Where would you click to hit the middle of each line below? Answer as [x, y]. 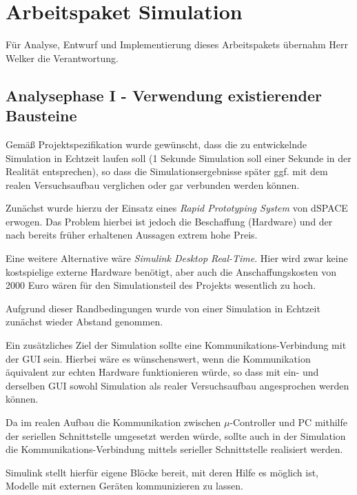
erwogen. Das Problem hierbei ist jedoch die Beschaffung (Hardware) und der [169, 221]
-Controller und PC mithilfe [288, 422]
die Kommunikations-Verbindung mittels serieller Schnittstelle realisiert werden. [174, 449]
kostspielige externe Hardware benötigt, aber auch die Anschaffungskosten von [171, 271]
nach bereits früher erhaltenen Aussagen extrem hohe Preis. [132, 235]
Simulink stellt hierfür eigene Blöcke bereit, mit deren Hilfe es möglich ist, [162, 472]
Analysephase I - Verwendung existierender [164, 95]
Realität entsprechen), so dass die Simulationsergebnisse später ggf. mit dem [167, 171]
